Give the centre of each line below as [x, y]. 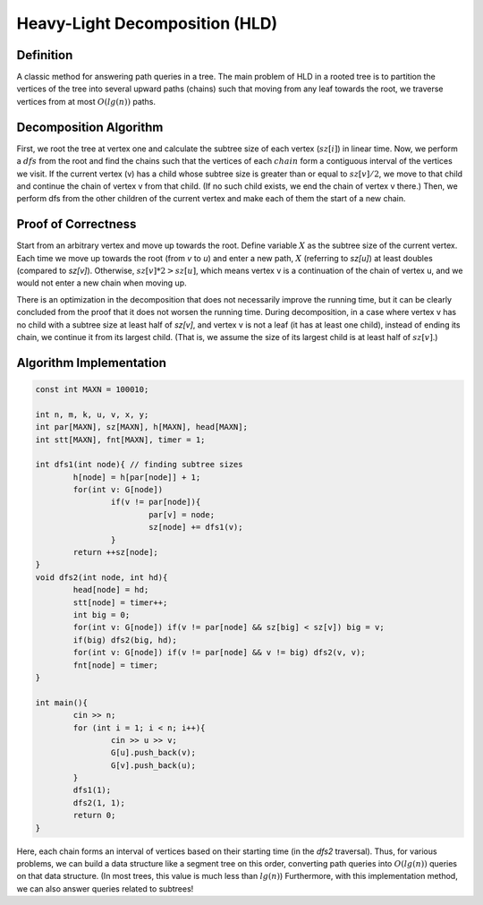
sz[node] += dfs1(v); [195, 527]
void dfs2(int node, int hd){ [102, 577]
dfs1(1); [92, 790]
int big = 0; [102, 615]
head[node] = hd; [111, 590]
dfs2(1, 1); [99, 803]
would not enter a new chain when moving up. [102, 283]
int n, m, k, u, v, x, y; [92, 414]
